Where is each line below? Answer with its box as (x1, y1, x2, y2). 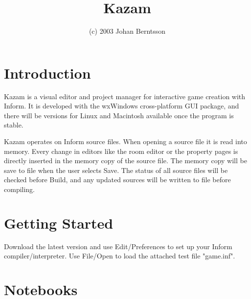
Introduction (4, 63, 91, 83)
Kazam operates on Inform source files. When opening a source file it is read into (4, 136, 247, 147)
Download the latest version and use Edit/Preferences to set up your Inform (4, 241, 232, 251)
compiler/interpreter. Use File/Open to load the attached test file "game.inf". (4, 251, 235, 261)
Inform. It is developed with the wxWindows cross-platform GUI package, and (4, 101, 239, 111)
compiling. (4, 184, 35, 194)
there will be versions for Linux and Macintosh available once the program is (4, 110, 234, 120)
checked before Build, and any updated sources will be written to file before (4, 174, 231, 185)
